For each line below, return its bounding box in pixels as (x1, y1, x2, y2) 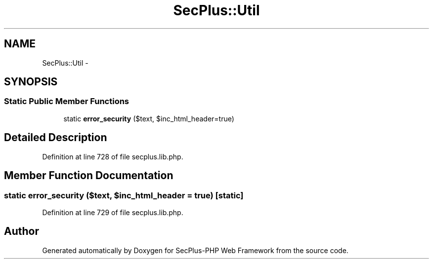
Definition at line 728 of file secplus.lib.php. (42, 152, 183, 161)
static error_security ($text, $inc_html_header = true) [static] (4, 190, 244, 200)
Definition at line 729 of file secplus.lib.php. (42, 208, 183, 217)
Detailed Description (4, 131, 107, 144)
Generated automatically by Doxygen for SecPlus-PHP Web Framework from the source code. (42, 246, 348, 255)
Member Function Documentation (4, 169, 173, 182)
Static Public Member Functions (4, 96, 130, 107)
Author (4, 225, 39, 238)
